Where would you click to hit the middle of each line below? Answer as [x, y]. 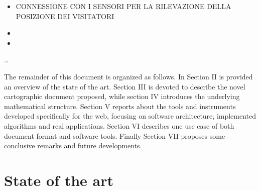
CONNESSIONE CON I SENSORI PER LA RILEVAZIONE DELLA [123, 6]
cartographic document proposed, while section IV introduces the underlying [122, 96]
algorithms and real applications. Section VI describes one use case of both [119, 125]
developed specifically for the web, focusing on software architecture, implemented [130, 116]
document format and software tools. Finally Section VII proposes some [115, 135]
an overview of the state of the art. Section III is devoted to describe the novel [125, 86]
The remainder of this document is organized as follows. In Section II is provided [128, 76]
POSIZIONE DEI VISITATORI [65, 16]
